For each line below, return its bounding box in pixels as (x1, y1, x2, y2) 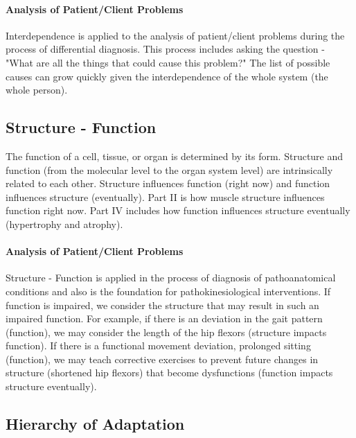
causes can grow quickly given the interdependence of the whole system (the (6, 69, 328, 83)
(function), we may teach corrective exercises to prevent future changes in (6, 351, 319, 366)
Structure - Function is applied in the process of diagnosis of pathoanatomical (6, 270, 336, 285)
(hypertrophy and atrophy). (6, 216, 123, 231)
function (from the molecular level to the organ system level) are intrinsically (6, 162, 333, 177)
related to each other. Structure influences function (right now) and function (6, 176, 330, 191)
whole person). (6, 82, 68, 97)
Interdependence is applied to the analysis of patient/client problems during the (6, 28, 345, 42)
